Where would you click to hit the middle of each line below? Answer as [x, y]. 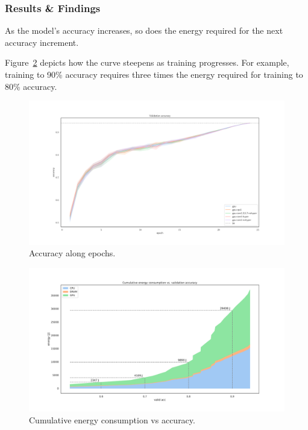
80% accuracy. [31, 86]
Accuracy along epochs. [72, 253]
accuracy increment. [42, 42]
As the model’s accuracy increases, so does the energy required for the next [144, 30]
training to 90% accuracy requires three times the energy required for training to [154, 74]
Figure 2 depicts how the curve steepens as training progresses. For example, [147, 62]
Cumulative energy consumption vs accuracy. [112, 419]
